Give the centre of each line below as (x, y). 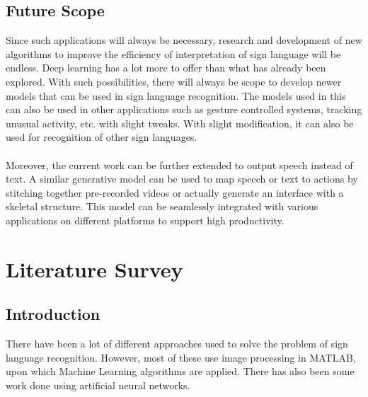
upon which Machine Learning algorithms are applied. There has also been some (180, 371)
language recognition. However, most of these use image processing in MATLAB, (181, 357)
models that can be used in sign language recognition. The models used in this (176, 95)
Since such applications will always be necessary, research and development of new (184, 40)
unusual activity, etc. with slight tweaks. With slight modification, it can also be (180, 123)
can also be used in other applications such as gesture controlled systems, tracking (184, 109)
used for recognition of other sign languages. (102, 137)
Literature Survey (94, 269)
